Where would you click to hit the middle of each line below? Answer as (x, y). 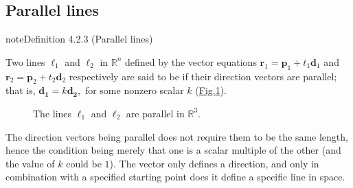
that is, (21, 90)
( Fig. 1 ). (211, 90)
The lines (53, 113)
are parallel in (155, 113)
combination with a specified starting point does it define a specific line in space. (175, 177)
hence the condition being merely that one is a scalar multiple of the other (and (173, 150)
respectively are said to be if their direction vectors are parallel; (203, 76)
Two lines (25, 61)
